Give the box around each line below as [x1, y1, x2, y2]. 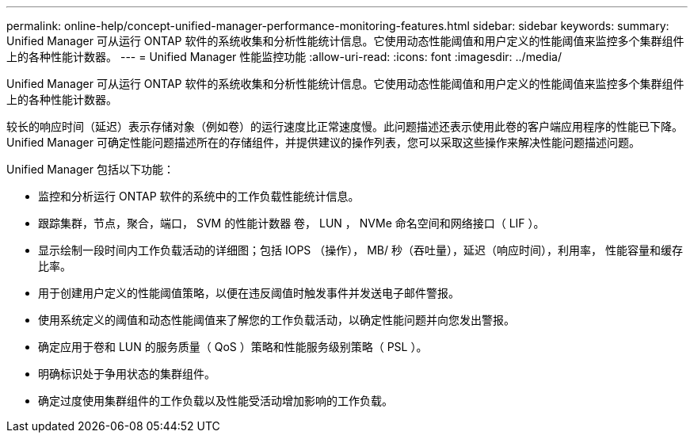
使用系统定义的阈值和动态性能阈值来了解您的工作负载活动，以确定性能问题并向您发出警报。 [38, 313, 515, 326]
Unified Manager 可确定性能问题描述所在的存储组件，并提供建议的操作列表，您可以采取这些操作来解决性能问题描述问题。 [6, 136, 640, 149]
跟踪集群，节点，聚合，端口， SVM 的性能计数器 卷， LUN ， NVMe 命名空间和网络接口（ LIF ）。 [38, 216, 545, 230]
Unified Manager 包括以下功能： [6, 162, 174, 176]
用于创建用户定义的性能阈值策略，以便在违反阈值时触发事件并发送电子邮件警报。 [38, 286, 459, 300]
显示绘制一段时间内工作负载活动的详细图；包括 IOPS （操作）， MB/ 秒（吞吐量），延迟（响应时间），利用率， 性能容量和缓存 [38, 243, 683, 257]
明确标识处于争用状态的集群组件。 [38, 367, 215, 380]
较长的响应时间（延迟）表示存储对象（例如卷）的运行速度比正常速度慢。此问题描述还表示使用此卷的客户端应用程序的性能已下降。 [6, 120, 683, 133]
